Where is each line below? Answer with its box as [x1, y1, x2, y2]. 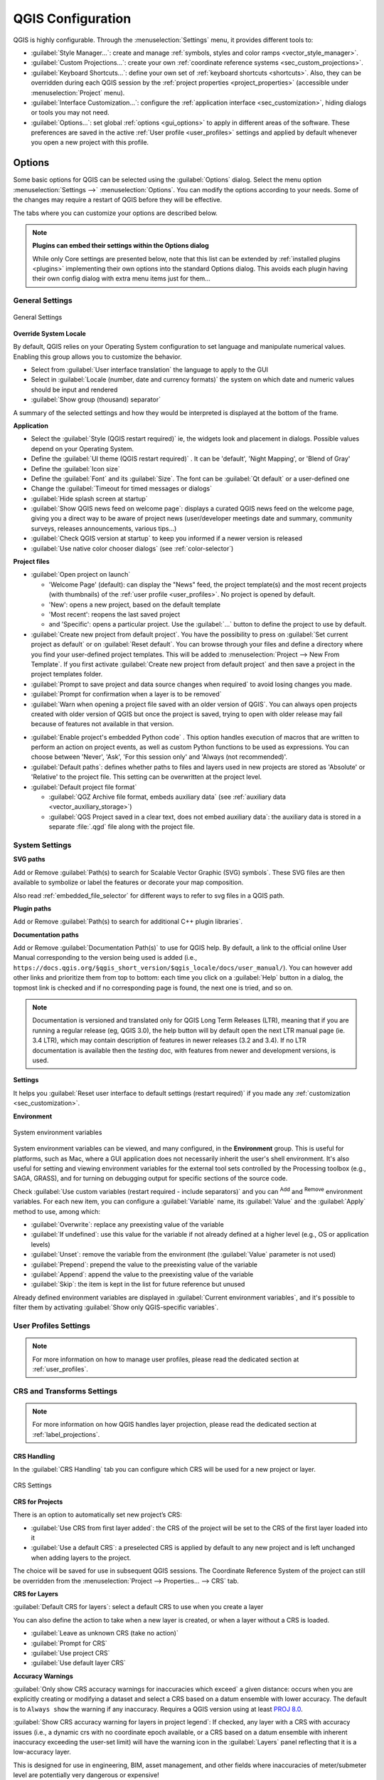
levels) [31, 1240, 50, 1249]
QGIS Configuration [13, 11, 132, 26]
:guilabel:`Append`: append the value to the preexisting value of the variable [31, 1270, 254, 1278]
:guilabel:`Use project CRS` [31, 1648, 110, 1657]
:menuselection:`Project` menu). [31, 88, 125, 97]
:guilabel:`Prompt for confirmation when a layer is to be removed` [31, 690, 222, 698]
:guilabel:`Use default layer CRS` [31, 1659, 126, 1668]
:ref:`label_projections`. [32, 1430, 100, 1438]
